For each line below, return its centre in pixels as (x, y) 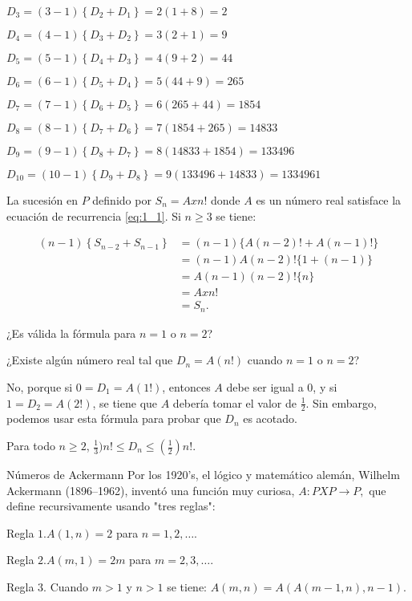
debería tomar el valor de (234, 402)
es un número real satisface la (329, 200)
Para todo (31, 445)
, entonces (186, 386)
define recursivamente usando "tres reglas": (111, 506)
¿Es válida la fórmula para (71, 333)
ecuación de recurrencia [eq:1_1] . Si (94, 215)
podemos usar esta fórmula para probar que (114, 418)
